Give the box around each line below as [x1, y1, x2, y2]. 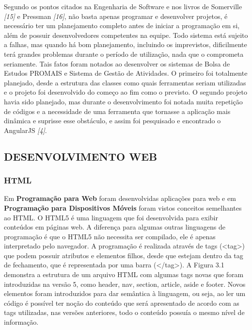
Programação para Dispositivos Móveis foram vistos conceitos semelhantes [4, 202, 242, 213]
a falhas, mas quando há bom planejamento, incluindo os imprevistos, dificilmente [4, 39, 247, 49]
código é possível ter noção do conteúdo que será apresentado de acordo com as [4, 297, 239, 308]
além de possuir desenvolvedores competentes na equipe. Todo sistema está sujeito [4, 30, 248, 40]
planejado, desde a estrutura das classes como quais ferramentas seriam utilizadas [4, 77, 246, 87]
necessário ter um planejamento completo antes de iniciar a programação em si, [4, 20, 240, 31]
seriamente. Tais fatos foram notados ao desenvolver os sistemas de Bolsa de [4, 58, 230, 68]
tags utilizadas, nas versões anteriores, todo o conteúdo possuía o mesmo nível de [4, 307, 245, 317]
